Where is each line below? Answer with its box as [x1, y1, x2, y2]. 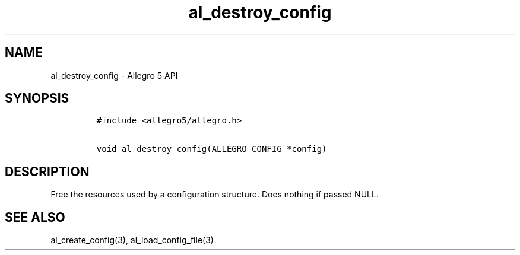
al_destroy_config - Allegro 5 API [50, 70, 178, 81]
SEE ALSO [5, 209, 65, 225]
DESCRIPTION [5, 164, 90, 179]
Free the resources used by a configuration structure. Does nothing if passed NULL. [50, 189, 379, 200]
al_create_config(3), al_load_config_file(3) [50, 235, 214, 246]
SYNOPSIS [5, 91, 69, 106]
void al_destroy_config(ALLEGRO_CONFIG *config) [96, 144, 327, 154]
